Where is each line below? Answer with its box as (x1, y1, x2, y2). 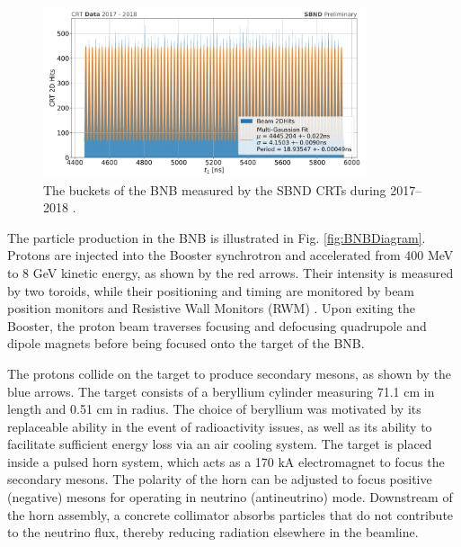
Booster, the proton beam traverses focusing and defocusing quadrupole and (7, 316, 427, 335)
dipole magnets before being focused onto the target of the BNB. (7, 334, 365, 353)
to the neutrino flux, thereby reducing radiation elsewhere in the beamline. (7, 523, 419, 542)
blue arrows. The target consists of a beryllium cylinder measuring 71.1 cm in (7, 381, 435, 400)
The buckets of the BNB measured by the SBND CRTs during (43, 180, 386, 199)
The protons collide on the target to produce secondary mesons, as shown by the (7, 363, 452, 382)
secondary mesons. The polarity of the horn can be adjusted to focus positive (7, 470, 432, 489)
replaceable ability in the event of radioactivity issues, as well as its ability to (7, 417, 432, 435)
